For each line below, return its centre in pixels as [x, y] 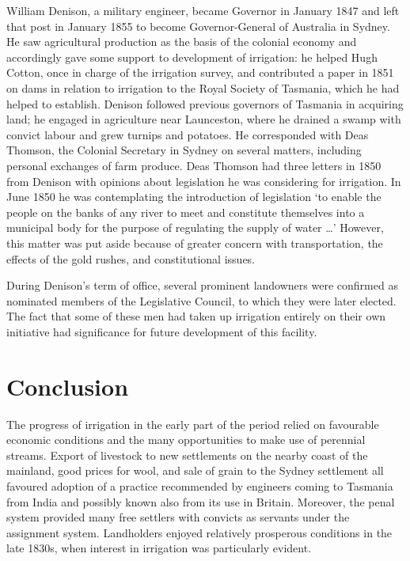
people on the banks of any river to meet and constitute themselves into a [186, 212]
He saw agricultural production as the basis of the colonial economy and [182, 42]
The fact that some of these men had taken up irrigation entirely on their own [196, 316]
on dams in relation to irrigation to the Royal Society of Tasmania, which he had [203, 87]
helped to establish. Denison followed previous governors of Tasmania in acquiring [205, 103]
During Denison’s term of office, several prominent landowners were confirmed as [202, 285]
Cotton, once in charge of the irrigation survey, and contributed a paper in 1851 [200, 72]
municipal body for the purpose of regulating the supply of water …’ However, [195, 227]
